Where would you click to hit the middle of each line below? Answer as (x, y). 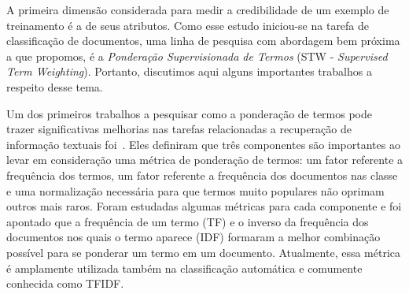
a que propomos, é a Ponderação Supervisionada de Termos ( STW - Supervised (197, 56)
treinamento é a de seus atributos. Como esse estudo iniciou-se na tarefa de (188, 25)
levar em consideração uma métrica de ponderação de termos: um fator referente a (205, 160)
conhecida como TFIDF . (65, 283)
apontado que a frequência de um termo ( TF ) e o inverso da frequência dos (188, 221)
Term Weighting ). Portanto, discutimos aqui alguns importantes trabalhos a (189, 71)
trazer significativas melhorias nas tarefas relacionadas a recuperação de (179, 129)
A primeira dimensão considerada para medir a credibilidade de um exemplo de (198, 9)
